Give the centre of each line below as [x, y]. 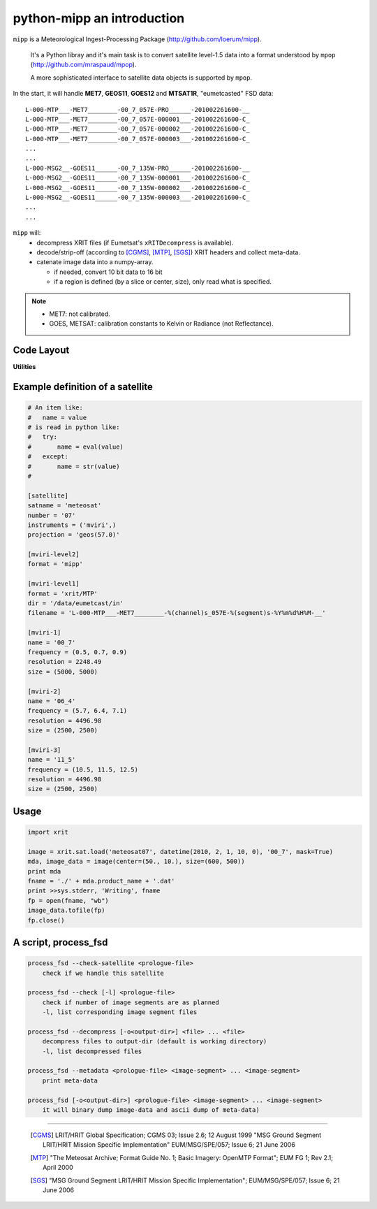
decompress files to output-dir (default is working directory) [155, 1042]
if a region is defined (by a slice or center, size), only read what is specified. [163, 282]
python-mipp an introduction [99, 18]
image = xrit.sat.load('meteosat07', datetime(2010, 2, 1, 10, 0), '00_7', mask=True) [180, 852]
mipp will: [27, 233]
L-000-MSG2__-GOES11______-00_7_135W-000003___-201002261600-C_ [138, 198]
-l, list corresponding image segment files [120, 1012]
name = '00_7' [52, 642]
